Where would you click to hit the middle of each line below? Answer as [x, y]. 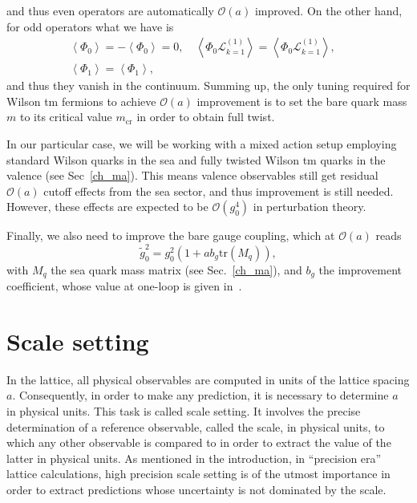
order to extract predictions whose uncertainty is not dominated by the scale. [196, 490]
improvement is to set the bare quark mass [302, 101]
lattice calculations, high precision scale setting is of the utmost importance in [198, 474]
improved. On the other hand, [328, 10]
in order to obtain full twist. [206, 117]
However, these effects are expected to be [107, 207]
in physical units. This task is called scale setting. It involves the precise [184, 411]
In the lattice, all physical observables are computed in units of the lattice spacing [208, 379]
